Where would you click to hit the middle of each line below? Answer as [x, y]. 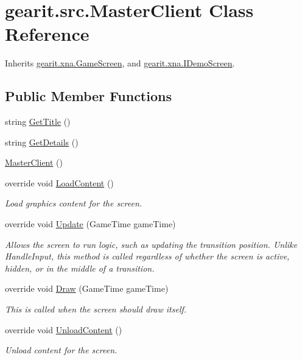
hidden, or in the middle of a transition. [80, 268]
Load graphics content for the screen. [74, 203]
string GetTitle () [38, 122]
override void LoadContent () [59, 182]
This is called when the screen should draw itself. [96, 309]
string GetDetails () [42, 142]
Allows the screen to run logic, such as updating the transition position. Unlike [151, 244]
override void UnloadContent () [64, 329]
